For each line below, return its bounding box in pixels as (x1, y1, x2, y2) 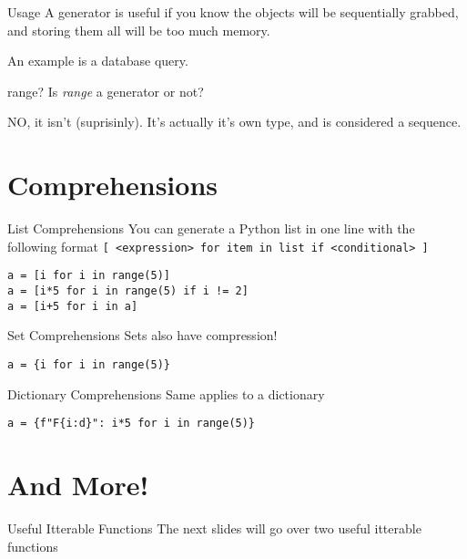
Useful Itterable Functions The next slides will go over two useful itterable (7, 518, 421, 537)
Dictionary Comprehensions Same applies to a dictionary (7, 384, 325, 403)
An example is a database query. (7, 51, 188, 70)
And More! (7, 466, 149, 502)
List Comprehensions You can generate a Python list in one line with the (7, 219, 415, 238)
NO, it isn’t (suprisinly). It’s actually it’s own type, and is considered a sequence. (7, 112, 462, 131)
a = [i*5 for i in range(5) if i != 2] (7, 285, 249, 297)
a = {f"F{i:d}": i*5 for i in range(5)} (7, 417, 256, 430)
